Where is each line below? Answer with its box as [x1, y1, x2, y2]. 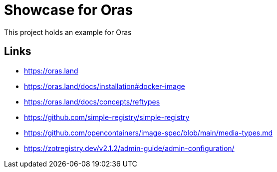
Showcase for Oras [4, 1, 133, 18]
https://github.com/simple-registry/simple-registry [24, 112, 190, 121]
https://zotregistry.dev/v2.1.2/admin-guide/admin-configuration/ [24, 143, 235, 152]
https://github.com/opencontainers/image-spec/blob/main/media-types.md [24, 128, 273, 137]
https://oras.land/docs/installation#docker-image [24, 81, 185, 90]
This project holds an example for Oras [4, 27, 132, 36]
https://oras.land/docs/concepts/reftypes [24, 97, 160, 106]
